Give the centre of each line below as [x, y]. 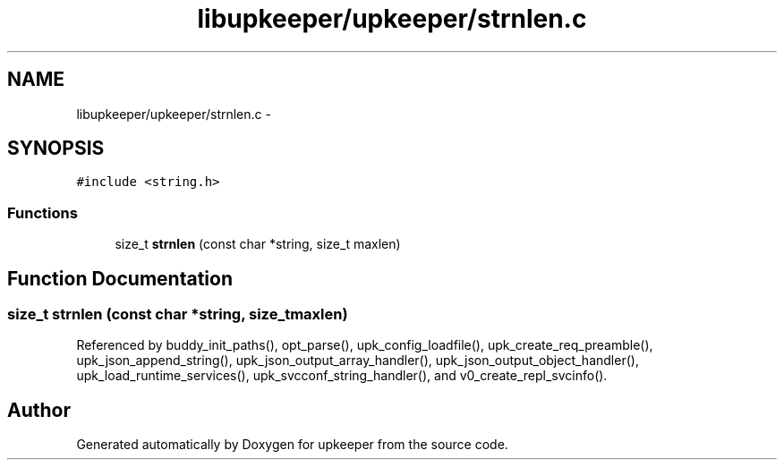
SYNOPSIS [56, 149]
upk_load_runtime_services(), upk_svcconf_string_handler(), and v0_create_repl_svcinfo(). [342, 376]
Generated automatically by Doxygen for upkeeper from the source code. [292, 445]
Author [39, 410]
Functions [43, 212]
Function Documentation [120, 278]
